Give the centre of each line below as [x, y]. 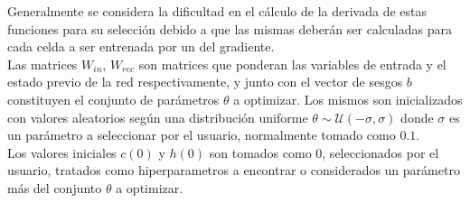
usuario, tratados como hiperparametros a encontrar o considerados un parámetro [234, 170]
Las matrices [42, 64]
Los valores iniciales [62, 152]
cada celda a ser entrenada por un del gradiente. [141, 46]
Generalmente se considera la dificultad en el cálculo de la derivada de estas [217, 11]
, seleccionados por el [381, 152]
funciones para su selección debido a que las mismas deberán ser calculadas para [230, 28]
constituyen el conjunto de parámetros [113, 99]
